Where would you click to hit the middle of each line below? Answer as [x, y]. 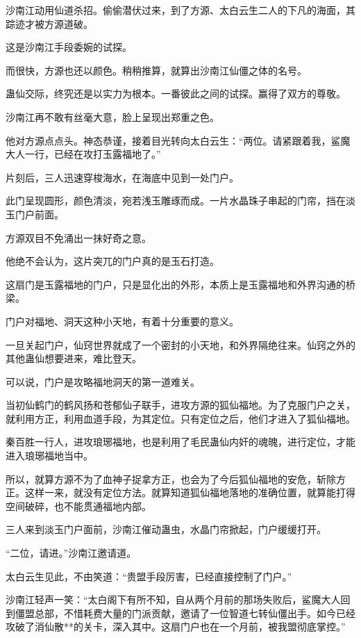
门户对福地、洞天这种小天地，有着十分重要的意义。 [122, 321]
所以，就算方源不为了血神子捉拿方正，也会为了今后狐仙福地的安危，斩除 [171, 478]
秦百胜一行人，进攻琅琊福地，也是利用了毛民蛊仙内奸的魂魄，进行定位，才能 [180, 442]
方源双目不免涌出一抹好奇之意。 [78, 237]
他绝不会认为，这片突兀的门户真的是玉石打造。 [112, 261]
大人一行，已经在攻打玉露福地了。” [83, 154]
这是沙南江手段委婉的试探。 [69, 47]
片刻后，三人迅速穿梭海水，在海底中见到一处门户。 [122, 177]
